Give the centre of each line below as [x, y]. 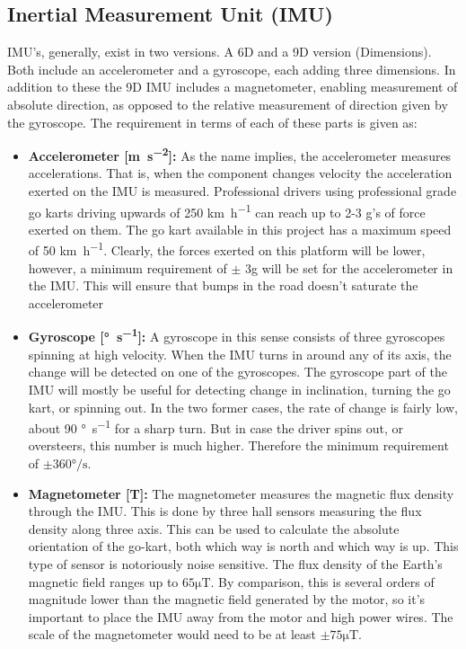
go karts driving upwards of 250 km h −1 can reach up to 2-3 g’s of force [227, 210]
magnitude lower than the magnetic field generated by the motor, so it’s [227, 599]
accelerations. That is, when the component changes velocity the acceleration [240, 173]
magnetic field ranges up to [103, 581]
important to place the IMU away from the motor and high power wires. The [241, 616]
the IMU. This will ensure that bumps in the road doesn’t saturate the [223, 285]
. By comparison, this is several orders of [322, 581]
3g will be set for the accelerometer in [349, 267]
